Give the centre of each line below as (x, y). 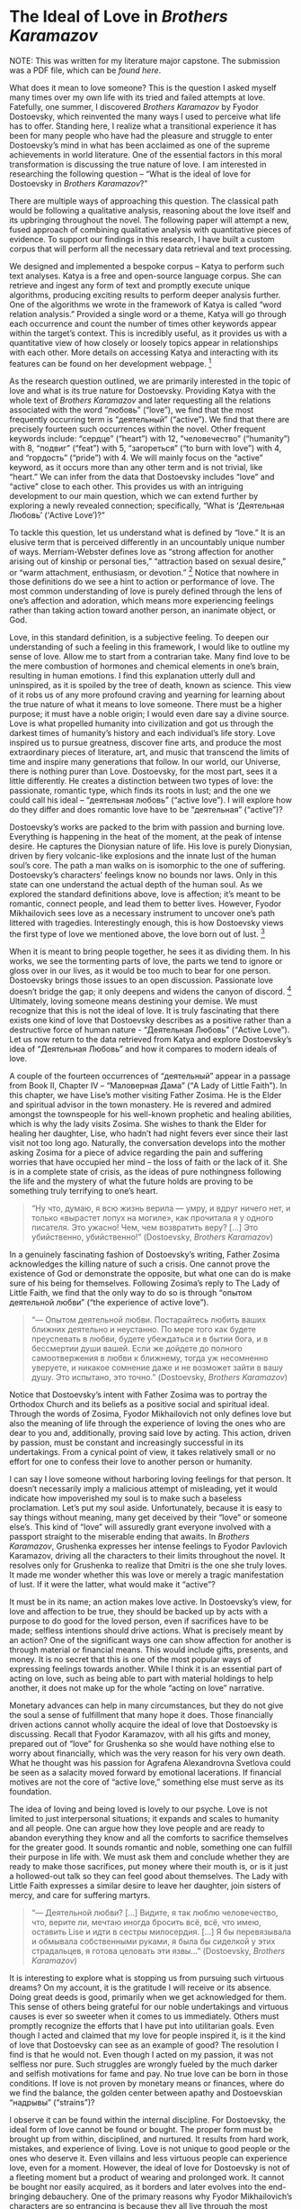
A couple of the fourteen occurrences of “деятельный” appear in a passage (150, 1076)
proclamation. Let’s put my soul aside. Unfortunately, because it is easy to (146, 1507)
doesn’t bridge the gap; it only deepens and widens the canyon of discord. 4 (150, 990)
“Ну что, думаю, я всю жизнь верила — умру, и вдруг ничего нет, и (161, 1208)
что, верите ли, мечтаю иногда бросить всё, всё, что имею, (146, 1922)
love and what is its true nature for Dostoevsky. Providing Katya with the (142, 390)
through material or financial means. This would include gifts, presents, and (149, 1650)
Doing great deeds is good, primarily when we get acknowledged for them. (148, 1996)
